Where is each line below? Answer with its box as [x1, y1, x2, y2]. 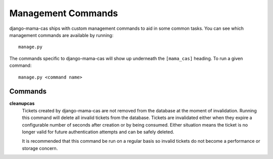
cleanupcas [9, 100, 35, 106]
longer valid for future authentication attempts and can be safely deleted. [22, 129, 174, 135]
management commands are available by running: [9, 32, 114, 38]
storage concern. [22, 145, 58, 151]
